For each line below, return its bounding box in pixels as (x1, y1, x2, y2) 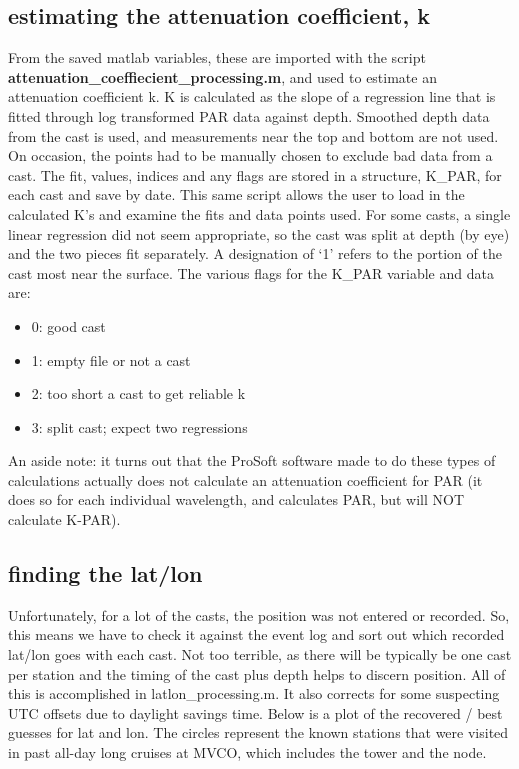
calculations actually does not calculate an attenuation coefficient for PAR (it (8, 469, 483, 490)
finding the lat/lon (8, 558, 203, 589)
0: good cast (31, 315, 106, 336)
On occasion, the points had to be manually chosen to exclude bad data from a (8, 145, 493, 166)
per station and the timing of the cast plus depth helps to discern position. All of (8, 663, 506, 684)
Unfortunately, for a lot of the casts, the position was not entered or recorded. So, (8, 604, 510, 625)
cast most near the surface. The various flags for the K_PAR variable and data (8, 262, 494, 283)
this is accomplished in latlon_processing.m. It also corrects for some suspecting (8, 683, 500, 704)
